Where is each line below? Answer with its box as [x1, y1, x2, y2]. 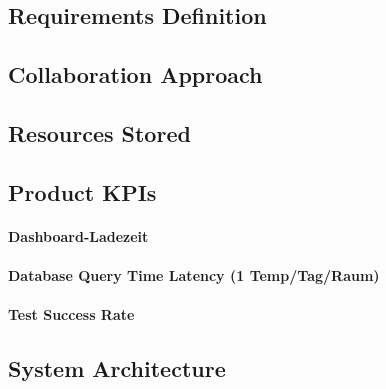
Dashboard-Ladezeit [8, 225, 149, 246]
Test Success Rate [8, 304, 135, 325]
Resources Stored [8, 117, 191, 148]
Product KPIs [8, 176, 157, 207]
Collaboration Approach [8, 59, 263, 90]
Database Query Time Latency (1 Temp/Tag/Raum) [8, 264, 380, 285]
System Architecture [8, 353, 226, 384]
